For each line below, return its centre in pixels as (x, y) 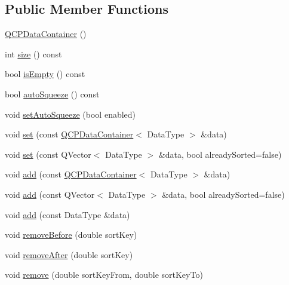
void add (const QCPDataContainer (71, 174)
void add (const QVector (50, 194)
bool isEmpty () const (45, 74)
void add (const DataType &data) (67, 214)
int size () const (33, 53)
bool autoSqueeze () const (52, 94)
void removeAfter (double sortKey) (69, 254)
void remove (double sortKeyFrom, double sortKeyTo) (104, 275)
